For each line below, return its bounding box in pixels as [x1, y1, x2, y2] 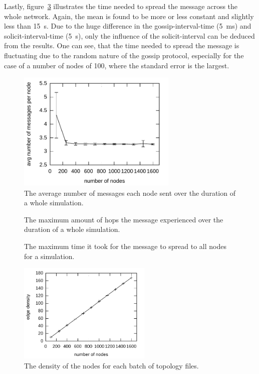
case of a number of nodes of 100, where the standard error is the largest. [4, 60, 229, 70]
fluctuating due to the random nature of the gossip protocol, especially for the [4, 50, 244, 60]
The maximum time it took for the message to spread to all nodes [24, 241, 226, 252]
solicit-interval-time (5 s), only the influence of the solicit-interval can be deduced [4, 30, 255, 41]
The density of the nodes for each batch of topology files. [24, 360, 199, 370]
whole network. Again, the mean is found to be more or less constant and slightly [4, 11, 254, 21]
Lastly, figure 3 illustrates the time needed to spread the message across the [4, 1, 238, 11]
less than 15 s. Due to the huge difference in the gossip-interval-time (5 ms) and [4, 21, 251, 31]
